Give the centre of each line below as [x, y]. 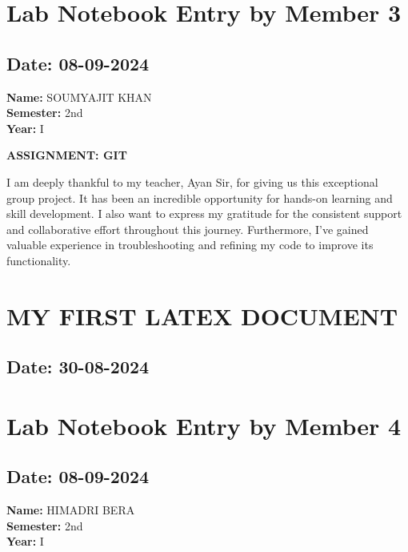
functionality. [39, 260]
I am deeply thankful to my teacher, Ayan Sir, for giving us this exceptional [192, 181]
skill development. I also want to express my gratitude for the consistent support [204, 214]
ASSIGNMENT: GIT [67, 155]
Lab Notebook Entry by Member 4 [204, 425]
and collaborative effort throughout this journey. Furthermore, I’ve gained [188, 229]
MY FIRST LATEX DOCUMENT [202, 315]
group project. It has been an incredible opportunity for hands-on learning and [200, 197]
